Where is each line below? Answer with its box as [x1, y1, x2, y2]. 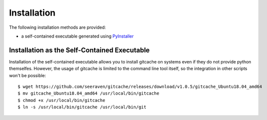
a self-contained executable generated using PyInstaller [21, 33, 134, 39]
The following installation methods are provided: [9, 24, 106, 30]
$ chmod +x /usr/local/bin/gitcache [18, 98, 105, 103]
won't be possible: [9, 72, 46, 78]
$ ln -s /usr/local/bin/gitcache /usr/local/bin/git [18, 104, 146, 110]
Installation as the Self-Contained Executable [9, 46, 150, 54]
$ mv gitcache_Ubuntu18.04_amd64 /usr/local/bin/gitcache [18, 91, 160, 96]
